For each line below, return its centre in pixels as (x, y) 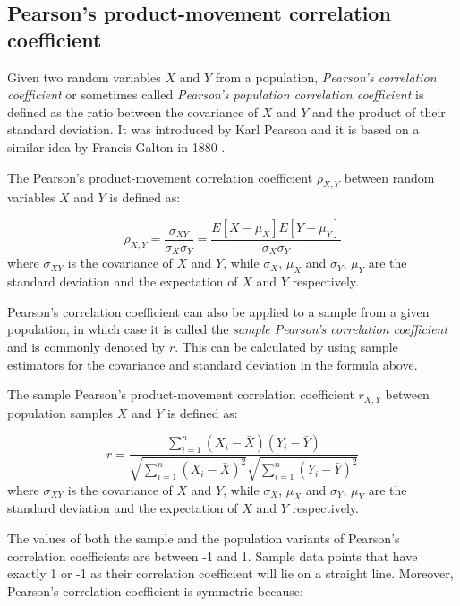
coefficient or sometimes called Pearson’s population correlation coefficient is (216, 94)
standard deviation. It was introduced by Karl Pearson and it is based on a (213, 129)
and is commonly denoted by (86, 347)
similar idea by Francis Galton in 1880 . (116, 146)
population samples (60, 412)
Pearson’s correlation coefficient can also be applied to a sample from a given (218, 311)
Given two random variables (84, 77)
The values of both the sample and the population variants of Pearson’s (204, 538)
